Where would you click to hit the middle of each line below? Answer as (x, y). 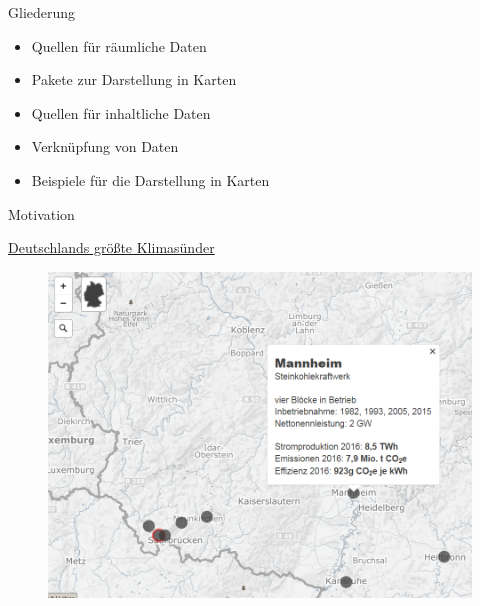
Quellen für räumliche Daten (119, 45)
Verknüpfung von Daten (105, 146)
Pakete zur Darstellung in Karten (134, 79)
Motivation (41, 213)
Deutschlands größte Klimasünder (111, 247)
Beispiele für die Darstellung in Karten (150, 179)
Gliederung (42, 12)
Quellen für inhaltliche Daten (121, 112)
